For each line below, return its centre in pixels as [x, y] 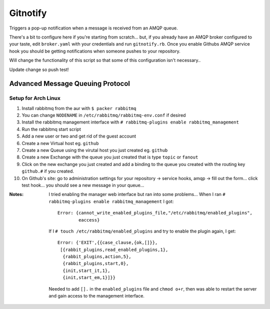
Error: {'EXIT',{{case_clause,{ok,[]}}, [108, 243]
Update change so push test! [39, 69]
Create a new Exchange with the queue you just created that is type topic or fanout [110, 157]
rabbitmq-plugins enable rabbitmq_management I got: [111, 201]
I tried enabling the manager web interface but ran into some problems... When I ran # [137, 194]
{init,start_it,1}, [86, 270]
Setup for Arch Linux [35, 98]
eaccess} [89, 220]
